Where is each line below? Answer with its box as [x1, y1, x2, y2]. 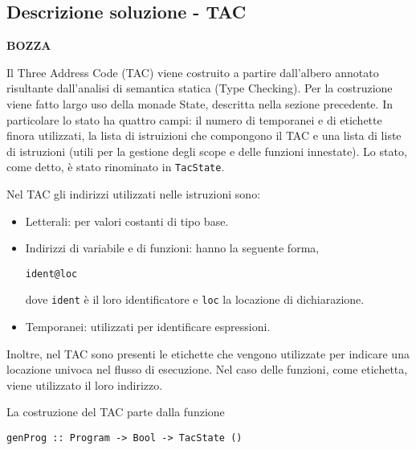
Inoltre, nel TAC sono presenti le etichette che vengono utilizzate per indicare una [6, 345, 410, 362]
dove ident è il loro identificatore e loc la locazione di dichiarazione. [25, 291, 365, 308]
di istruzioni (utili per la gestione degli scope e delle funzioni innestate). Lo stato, [6, 142, 407, 159]
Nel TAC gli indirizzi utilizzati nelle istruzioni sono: [6, 186, 261, 202]
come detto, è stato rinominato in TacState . [6, 158, 225, 175]
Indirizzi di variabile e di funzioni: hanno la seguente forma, [25, 239, 320, 256]
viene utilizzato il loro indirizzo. [6, 376, 163, 393]
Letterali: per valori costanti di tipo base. [25, 212, 229, 229]
